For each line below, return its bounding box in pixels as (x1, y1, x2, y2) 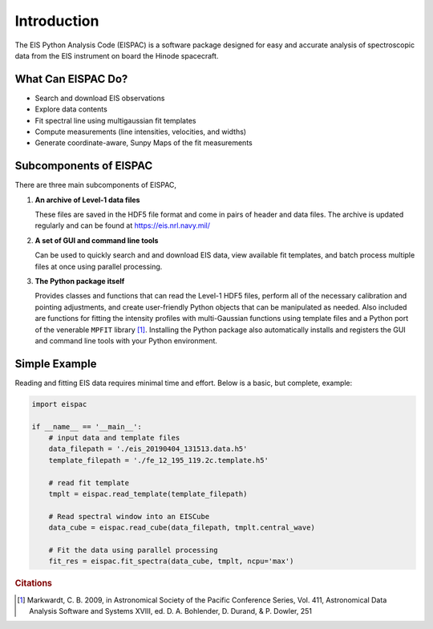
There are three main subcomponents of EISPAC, (14, 181, 176, 190)
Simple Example (14, 357, 97, 371)
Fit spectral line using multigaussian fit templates (34, 116, 196, 125)
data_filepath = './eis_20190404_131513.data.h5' (48, 444, 248, 453)
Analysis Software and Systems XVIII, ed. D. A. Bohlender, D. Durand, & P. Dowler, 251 (29, 607, 313, 615)
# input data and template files (48, 433, 180, 443)
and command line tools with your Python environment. (34, 336, 218, 345)
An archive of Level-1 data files (34, 195, 140, 205)
